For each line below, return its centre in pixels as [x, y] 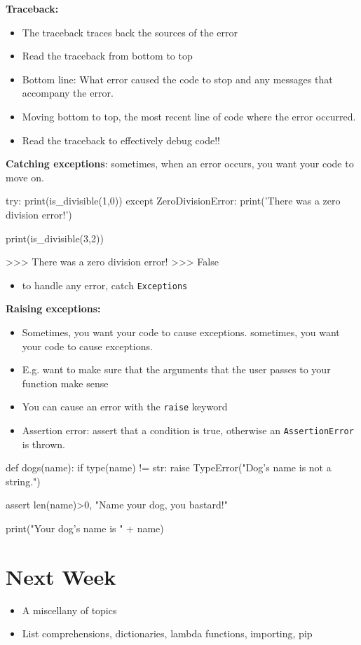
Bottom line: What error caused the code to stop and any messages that [177, 79]
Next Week [61, 576]
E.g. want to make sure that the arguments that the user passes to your [176, 369]
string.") [23, 481]
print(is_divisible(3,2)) [55, 238]
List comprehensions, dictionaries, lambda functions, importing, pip [167, 633]
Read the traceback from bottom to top [107, 56]
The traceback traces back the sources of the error [130, 32]
